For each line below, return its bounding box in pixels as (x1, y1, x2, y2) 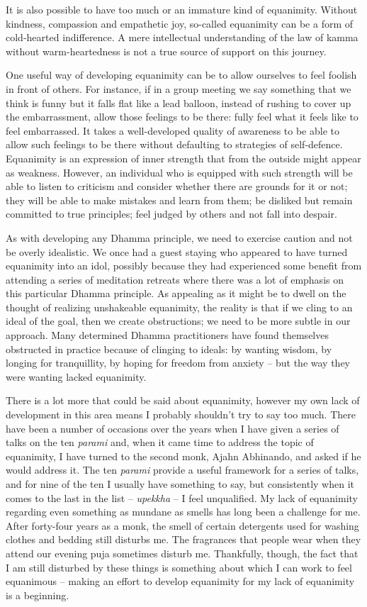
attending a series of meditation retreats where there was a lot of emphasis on (6, 272, 344, 286)
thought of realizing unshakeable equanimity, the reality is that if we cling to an (6, 299, 353, 314)
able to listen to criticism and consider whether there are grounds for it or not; (6, 179, 348, 194)
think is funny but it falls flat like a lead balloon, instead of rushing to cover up (6, 95, 351, 110)
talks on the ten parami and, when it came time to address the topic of (6, 435, 314, 450)
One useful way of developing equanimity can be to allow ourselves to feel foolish (6, 67, 357, 82)
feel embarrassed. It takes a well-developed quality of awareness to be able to (6, 123, 339, 138)
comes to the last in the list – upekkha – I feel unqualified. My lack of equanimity (6, 490, 358, 505)
